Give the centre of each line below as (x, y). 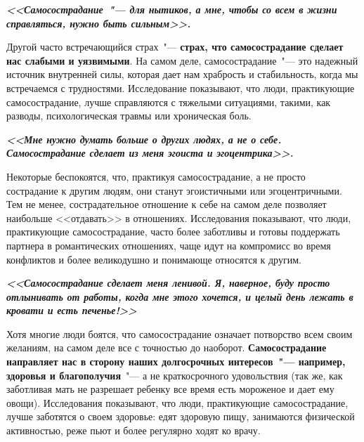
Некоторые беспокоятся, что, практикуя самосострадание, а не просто (156, 176)
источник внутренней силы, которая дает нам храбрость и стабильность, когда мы (182, 74)
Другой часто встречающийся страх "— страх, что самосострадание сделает (175, 47)
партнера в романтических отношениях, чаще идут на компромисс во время (169, 245)
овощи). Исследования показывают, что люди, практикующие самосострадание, (177, 402)
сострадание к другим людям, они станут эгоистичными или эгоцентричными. (174, 190)
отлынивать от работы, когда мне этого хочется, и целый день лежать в (180, 296)
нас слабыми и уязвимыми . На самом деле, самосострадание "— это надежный (182, 60)
